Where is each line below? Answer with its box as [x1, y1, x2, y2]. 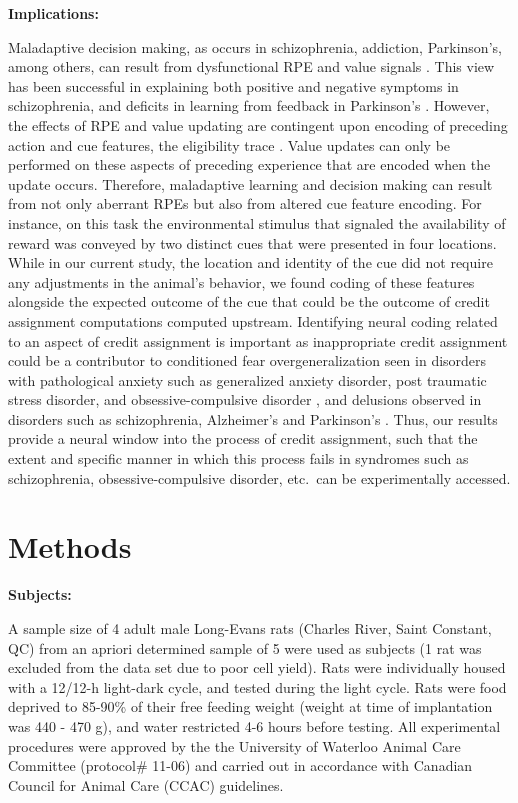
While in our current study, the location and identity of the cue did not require [8, 252, 493, 273]
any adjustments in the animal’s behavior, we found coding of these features [8, 271, 475, 292]
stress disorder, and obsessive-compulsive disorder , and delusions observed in [8, 389, 482, 410]
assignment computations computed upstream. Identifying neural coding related [8, 310, 498, 331]
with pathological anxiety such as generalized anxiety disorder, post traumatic [8, 369, 487, 390]
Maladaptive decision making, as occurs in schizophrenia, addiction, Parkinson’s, [8, 36, 502, 57]
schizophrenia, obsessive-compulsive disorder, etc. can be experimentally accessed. [8, 467, 511, 488]
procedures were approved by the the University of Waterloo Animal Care [8, 735, 461, 756]
